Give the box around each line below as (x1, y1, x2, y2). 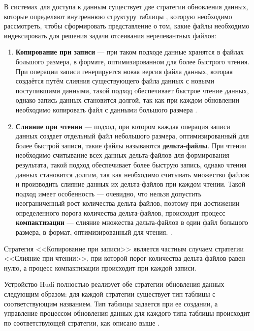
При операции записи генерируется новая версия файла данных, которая (15, 66, 233, 76)
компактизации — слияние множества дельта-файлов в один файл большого (15, 217, 248, 227)
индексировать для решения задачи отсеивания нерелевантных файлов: (4, 30, 217, 40)
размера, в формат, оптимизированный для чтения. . (15, 227, 172, 237)
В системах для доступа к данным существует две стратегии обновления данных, (4, 1, 248, 11)
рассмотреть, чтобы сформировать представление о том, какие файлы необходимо (4, 21, 250, 31)
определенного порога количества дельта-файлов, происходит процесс (15, 207, 225, 218)
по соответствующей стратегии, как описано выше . (4, 317, 159, 328)
